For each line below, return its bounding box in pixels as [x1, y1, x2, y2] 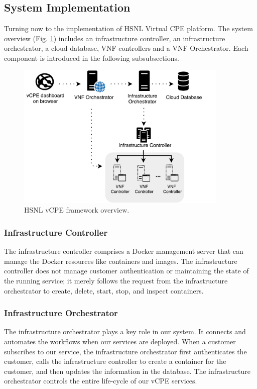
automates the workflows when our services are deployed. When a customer [4, 336, 236, 346]
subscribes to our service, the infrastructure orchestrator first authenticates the [4, 346, 247, 356]
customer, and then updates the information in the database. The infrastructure [4, 365, 250, 376]
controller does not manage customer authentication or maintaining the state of [4, 265, 249, 276]
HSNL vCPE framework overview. [24, 205, 130, 215]
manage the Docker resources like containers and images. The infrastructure [4, 255, 237, 266]
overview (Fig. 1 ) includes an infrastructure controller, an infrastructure [4, 33, 225, 43]
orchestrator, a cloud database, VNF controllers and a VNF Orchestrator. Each [4, 43, 248, 53]
